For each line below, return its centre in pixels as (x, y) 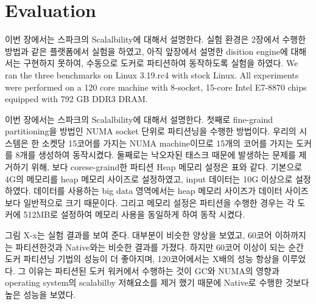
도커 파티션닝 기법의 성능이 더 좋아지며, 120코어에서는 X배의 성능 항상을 (142, 259)
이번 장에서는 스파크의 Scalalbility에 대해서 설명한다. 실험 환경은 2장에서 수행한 (156, 39)
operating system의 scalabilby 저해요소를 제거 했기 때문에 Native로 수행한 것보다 (157, 282)
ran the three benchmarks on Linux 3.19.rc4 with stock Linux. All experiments (152, 74)
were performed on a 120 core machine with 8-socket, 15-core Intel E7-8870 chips (156, 87)
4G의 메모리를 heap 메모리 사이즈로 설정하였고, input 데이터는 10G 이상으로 (149, 178)
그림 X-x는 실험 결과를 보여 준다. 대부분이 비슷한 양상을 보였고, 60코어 (139, 235)
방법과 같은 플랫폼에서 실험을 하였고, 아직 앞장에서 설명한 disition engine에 (146, 51)
